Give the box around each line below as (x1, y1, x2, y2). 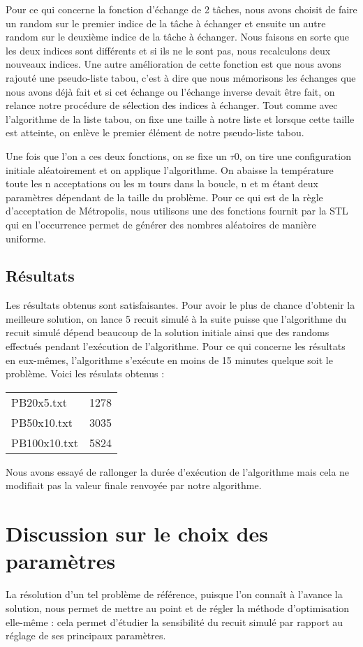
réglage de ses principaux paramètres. (6, 628, 166, 643)
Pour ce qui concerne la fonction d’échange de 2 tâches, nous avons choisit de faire (6, 2, 357, 16)
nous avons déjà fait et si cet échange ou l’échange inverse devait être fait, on (6, 84, 335, 99)
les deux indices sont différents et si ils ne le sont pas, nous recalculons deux (6, 43, 331, 57)
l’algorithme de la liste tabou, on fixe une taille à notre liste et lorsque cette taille (6, 111, 355, 126)
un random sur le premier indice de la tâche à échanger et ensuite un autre (6, 15, 326, 30)
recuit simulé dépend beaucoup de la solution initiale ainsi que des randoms (6, 325, 329, 340)
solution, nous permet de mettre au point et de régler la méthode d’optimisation (6, 600, 349, 615)
